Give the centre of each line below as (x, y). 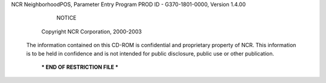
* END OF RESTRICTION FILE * (80, 67)
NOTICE (66, 18)
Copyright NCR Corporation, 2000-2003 (91, 31)
